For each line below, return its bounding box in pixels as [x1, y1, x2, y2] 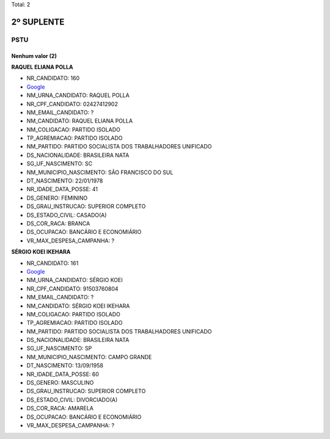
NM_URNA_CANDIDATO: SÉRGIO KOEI [26, 277, 123, 284]
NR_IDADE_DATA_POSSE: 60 [26, 370, 99, 378]
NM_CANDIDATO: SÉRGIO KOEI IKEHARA [26, 302, 130, 310]
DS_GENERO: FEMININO [26, 194, 88, 201]
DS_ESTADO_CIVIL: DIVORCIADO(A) [26, 396, 118, 403]
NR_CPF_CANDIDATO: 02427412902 [26, 100, 119, 107]
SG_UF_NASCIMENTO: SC [26, 160, 93, 167]
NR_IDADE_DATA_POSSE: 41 [26, 186, 98, 193]
